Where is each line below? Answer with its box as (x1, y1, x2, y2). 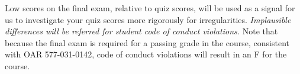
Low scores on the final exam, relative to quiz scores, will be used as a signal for (5, 2, 295, 14)
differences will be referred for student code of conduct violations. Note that (5, 25, 278, 37)
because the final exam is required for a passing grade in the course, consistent (5, 36, 289, 49)
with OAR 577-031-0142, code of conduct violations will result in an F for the (5, 48, 287, 60)
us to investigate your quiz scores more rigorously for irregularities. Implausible (5, 13, 291, 25)
